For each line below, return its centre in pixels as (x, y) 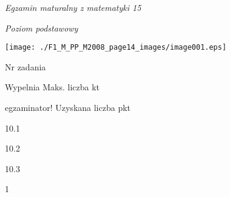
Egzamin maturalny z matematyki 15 (73, 7)
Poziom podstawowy (42, 28)
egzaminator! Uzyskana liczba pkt (68, 108)
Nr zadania (25, 66)
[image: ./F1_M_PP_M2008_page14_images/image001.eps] (116, 48)
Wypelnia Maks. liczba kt (52, 87)
